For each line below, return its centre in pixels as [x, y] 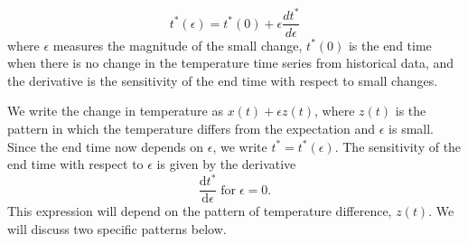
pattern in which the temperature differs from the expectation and [192, 128]
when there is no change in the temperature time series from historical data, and [231, 63]
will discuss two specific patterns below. [117, 228]
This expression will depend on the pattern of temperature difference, [200, 211]
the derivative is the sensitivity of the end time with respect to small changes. [223, 80]
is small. [412, 128]
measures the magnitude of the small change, [178, 45]
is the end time [390, 45]
